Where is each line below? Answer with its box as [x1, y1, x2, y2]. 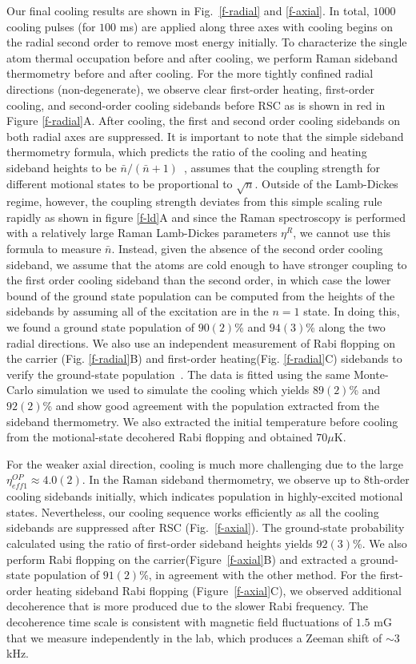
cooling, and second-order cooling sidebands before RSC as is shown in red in [6, 96, 386, 113]
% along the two [306, 319, 386, 336]
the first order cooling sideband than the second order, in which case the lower [6, 272, 391, 288]
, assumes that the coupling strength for [183, 159, 380, 175]
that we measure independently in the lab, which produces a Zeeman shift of [6, 629, 382, 646]
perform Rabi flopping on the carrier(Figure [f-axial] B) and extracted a [6, 550, 357, 567]
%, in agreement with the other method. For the [139, 566, 376, 583]
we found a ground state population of [6, 319, 195, 336]
